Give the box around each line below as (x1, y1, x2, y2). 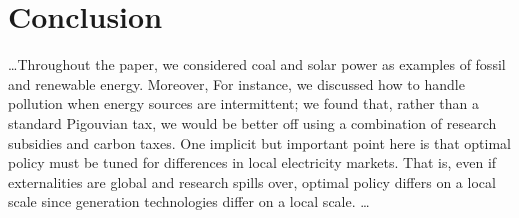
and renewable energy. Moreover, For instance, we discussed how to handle (8, 73, 465, 94)
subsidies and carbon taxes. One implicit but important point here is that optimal (8, 132, 511, 153)
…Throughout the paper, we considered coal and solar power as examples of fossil (8, 54, 506, 75)
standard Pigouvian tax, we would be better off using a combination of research (8, 112, 497, 133)
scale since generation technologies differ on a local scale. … (8, 191, 370, 212)
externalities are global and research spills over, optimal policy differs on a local (8, 171, 496, 192)
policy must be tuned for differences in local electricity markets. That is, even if (8, 152, 497, 173)
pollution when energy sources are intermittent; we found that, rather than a (8, 93, 479, 114)
